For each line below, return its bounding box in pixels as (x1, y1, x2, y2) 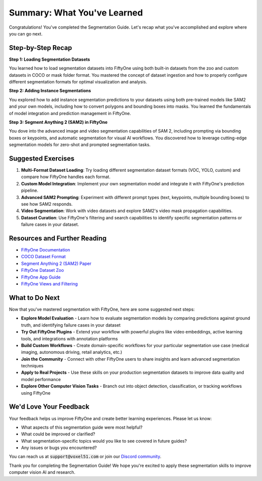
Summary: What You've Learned (9, 7, 143, 18)
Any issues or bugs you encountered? (21, 445, 97, 451)
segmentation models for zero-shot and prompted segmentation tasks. (9, 142, 151, 148)
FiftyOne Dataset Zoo (21, 267, 64, 273)
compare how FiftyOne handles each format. (21, 174, 111, 180)
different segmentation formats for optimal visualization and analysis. (9, 79, 147, 85)
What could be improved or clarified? (21, 431, 96, 437)
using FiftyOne (21, 390, 51, 396)
